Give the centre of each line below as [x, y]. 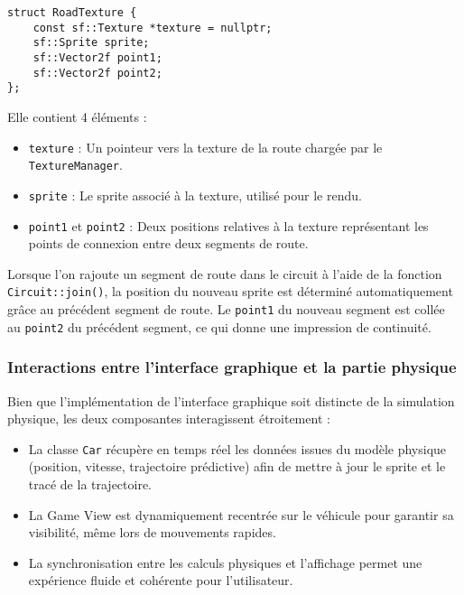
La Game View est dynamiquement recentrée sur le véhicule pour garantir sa [241, 514]
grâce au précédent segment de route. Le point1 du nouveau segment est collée [226, 309]
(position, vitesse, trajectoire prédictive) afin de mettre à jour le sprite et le [237, 466]
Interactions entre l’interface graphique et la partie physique [232, 367]
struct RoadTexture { [72, 13]
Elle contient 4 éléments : [77, 116]
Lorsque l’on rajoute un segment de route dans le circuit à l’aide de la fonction [225, 273]
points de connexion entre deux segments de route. [168, 243]
